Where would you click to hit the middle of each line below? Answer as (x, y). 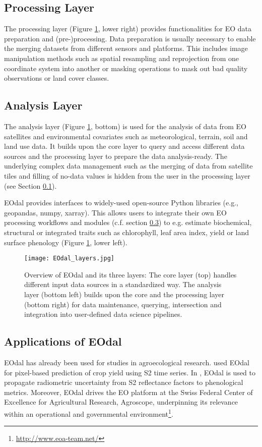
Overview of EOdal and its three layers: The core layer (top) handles (130, 274)
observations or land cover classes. (57, 78)
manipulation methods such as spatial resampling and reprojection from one (122, 58)
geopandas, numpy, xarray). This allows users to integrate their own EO (115, 212)
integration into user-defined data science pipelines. (103, 314)
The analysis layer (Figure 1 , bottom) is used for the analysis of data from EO (125, 126)
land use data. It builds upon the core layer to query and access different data (124, 146)
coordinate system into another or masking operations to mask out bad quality (126, 68)
